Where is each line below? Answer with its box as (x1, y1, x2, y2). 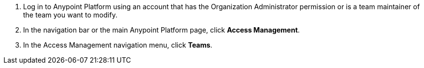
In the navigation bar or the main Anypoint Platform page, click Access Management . (23, 26, 300, 34)
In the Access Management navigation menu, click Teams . (23, 41, 213, 49)
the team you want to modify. (23, 11, 117, 19)
